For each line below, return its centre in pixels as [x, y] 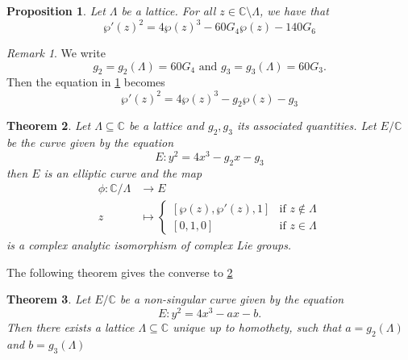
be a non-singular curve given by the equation [232, 299]
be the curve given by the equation [90, 142]
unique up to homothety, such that [257, 327]
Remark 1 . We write [56, 53]
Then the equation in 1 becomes [86, 82]
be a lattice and [166, 126]
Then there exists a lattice [71, 327]
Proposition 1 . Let [56, 10]
